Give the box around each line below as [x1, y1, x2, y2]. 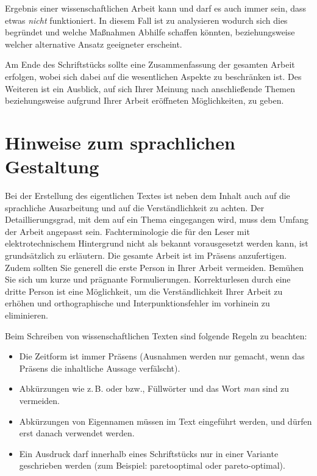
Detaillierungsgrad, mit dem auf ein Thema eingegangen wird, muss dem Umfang [5, 213, 308, 226]
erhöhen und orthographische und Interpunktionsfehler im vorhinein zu [5, 297, 270, 309]
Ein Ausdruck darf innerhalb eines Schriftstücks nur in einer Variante [19, 447, 279, 460]
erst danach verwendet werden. [19, 427, 135, 439]
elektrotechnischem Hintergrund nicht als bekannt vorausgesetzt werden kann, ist [5, 237, 308, 250]
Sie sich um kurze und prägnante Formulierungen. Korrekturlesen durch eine [5, 273, 291, 286]
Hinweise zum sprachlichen [5, 129, 235, 154]
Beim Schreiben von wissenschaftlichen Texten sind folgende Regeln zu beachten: [5, 329, 307, 342]
